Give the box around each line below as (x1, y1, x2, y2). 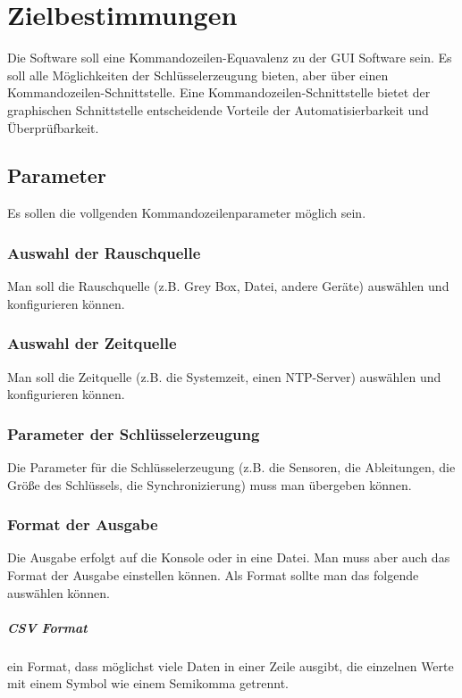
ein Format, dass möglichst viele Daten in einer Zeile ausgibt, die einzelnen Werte (7, 656, 454, 675)
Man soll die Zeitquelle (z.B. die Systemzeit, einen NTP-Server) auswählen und (7, 367, 441, 386)
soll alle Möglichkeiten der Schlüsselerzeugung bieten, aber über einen (7, 65, 389, 84)
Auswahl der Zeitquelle (7, 332, 177, 354)
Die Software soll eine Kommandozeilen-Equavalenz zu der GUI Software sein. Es (7, 48, 452, 67)
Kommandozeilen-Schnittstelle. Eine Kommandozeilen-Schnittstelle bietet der (7, 83, 431, 102)
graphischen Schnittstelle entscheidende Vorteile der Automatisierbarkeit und (7, 100, 429, 119)
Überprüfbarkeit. (7, 118, 99, 137)
